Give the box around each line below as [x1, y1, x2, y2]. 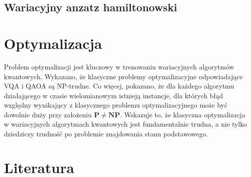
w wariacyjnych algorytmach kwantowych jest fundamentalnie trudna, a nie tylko [4, 119, 247, 129]
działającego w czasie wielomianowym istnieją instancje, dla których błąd [4, 90, 223, 100]
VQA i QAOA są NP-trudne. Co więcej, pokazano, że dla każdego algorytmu [4, 81, 234, 91]
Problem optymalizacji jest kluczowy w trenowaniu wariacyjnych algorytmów [4, 61, 234, 71]
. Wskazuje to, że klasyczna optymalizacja [120, 109, 246, 119]
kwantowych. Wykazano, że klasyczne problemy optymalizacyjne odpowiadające [4, 71, 243, 81]
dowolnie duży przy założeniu [4, 109, 92, 119]
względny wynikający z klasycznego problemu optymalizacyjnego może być [4, 100, 228, 110]
